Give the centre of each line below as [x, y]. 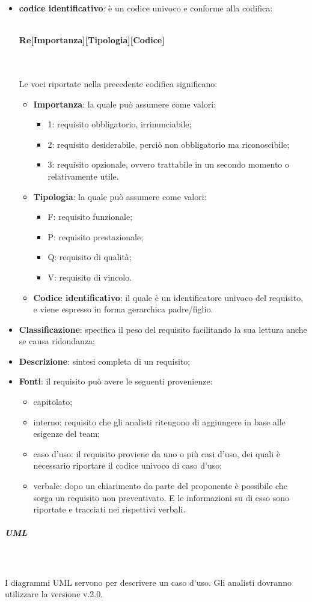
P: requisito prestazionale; [96, 236]
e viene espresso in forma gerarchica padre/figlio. [123, 309]
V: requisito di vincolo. [90, 277]
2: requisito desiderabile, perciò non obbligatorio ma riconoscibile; [169, 144]
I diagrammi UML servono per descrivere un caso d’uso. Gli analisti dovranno [148, 582]
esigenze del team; [67, 433]
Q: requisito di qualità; [90, 257]
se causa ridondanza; [57, 341]
